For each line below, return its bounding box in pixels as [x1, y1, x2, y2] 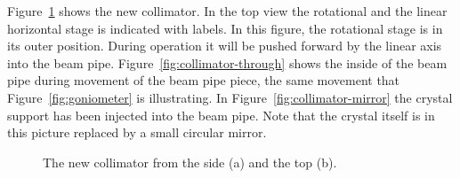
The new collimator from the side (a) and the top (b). [43, 152, 337, 171]
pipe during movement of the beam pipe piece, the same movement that [7, 71, 400, 89]
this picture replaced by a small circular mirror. [7, 123, 267, 142]
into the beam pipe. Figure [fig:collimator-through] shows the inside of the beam [7, 53, 448, 72]
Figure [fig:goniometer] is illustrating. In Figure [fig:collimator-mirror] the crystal [7, 88, 453, 106]
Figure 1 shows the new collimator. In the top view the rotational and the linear [7, 2, 448, 19]
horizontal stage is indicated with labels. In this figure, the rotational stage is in [7, 19, 443, 37]
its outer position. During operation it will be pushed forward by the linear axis [7, 36, 442, 55]
